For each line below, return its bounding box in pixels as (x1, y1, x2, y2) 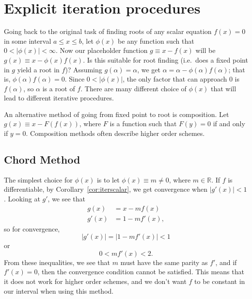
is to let (96, 174, 120, 184)
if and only (213, 118, 245, 129)
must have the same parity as (120, 257, 208, 267)
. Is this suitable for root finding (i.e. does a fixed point (83, 54, 248, 65)
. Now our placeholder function (55, 45, 148, 55)
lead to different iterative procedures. (4, 93, 114, 103)
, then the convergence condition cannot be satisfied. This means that (37, 266, 244, 277)
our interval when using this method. (4, 285, 114, 296)
